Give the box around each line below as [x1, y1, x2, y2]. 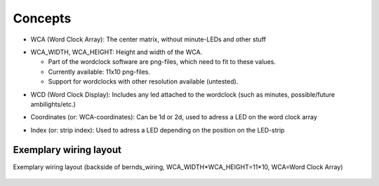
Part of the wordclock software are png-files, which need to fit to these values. [48, 58, 277, 66]
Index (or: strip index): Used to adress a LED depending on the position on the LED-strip [30, 126, 285, 134]
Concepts [13, 11, 72, 26]
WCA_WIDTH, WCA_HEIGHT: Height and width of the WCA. [30, 48, 203, 56]
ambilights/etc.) [30, 100, 77, 108]
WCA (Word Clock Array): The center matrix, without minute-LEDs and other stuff [30, 35, 267, 44]
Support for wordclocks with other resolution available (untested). [48, 77, 239, 86]
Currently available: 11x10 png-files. [48, 67, 151, 76]
